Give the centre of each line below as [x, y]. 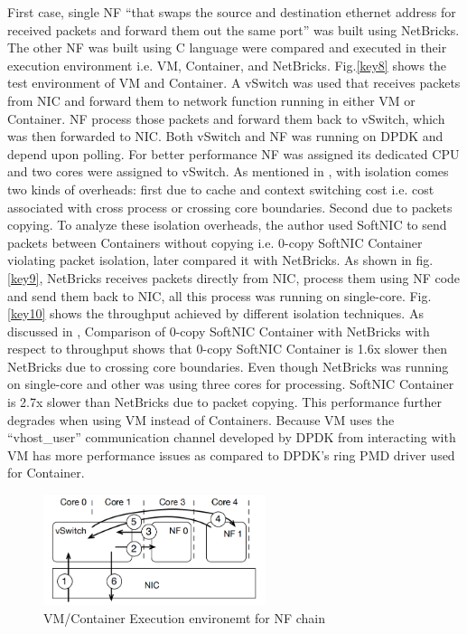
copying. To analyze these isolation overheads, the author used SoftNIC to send [227, 225]
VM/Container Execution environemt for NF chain [185, 617]
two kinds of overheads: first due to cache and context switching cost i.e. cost [221, 189]
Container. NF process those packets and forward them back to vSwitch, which [226, 118]
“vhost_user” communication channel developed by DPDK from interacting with [232, 437]
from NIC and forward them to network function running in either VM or [211, 100]
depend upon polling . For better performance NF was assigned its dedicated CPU [233, 153]
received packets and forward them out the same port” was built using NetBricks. [233, 29]
